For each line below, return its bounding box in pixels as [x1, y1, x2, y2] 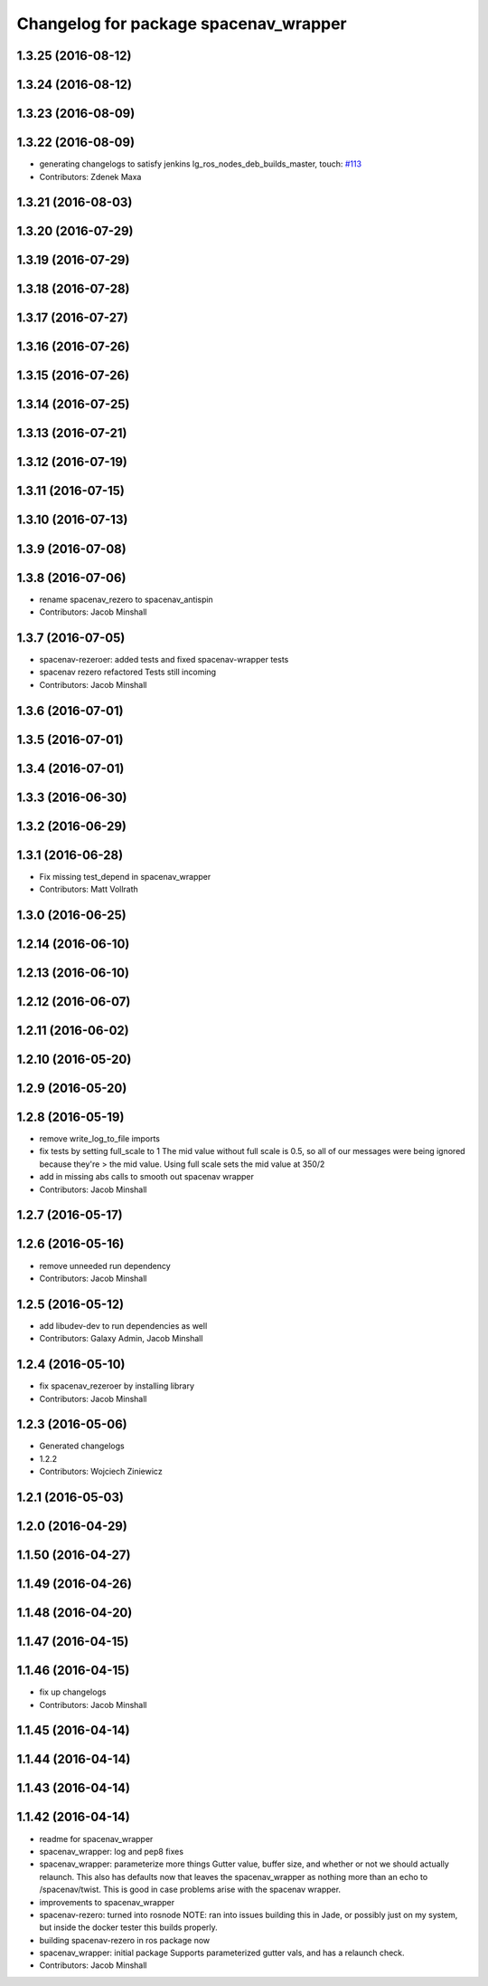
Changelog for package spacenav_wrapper [16, 14, 347, 33]
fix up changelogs [39, 1686, 107, 1697]
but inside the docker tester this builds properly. [39, 1922, 219, 1933]
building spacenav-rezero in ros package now [39, 1934, 211, 1945]
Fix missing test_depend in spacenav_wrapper [39, 871, 211, 882]
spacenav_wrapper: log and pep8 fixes [39, 1846, 184, 1857]
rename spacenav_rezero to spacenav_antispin [39, 594, 214, 605]
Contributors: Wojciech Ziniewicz [39, 1466, 163, 1477]
